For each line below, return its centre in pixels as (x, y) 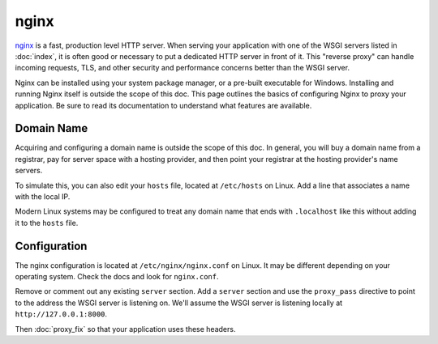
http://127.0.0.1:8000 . (61, 314)
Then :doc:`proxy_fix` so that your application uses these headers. (125, 329)
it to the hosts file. (47, 223)
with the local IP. (43, 196)
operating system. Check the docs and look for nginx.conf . (117, 277)
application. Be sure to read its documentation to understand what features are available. (163, 105)
